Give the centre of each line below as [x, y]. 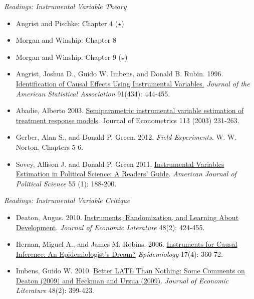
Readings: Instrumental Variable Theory [65, 6]
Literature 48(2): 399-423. [55, 290]
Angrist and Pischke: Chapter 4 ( [67, 23]
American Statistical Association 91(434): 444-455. [93, 93]
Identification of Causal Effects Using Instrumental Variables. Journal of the [133, 83]
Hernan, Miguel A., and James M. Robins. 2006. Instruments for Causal [126, 244]
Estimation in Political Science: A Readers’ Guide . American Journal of [126, 174]
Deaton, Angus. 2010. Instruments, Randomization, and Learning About [127, 217]
